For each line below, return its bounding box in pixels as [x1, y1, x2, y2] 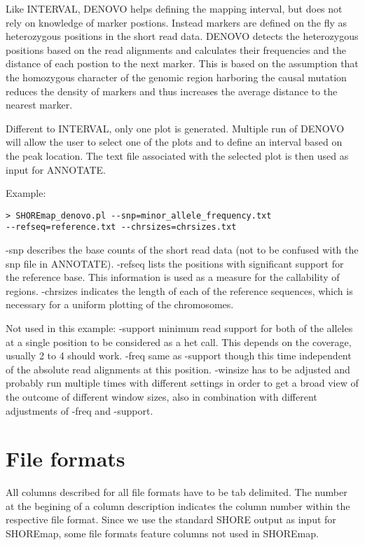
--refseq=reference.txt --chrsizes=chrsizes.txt [6, 222, 237, 233]
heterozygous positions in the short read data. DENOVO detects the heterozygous [6, 29, 359, 43]
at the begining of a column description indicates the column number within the [6, 498, 350, 513]
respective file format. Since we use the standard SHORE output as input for [6, 512, 336, 527]
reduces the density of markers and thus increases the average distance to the [6, 83, 338, 98]
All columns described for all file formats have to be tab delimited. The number [6, 485, 347, 499]
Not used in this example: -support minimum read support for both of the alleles [6, 321, 353, 335]
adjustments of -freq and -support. [6, 403, 153, 418]
